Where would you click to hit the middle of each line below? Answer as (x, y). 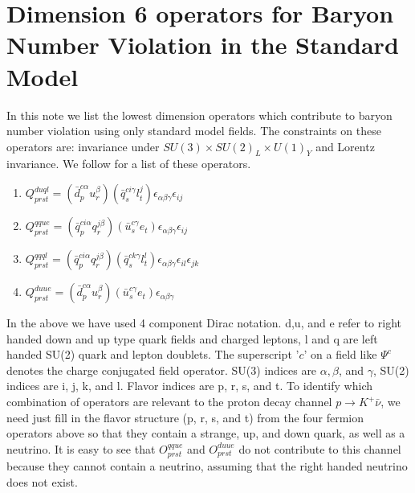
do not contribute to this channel (320, 448)
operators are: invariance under (83, 146)
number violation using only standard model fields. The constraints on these (194, 131)
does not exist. (42, 481)
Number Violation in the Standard (203, 45)
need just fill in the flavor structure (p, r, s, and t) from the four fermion (185, 417)
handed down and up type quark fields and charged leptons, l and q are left (192, 338)
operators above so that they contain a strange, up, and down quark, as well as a (206, 433)
